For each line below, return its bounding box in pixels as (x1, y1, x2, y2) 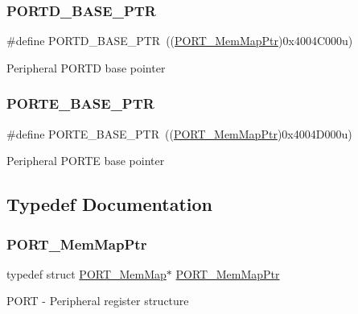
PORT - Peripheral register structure (6, 292, 189, 309)
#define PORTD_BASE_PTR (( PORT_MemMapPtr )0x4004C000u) (6, 32, 353, 49)
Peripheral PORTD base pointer (6, 59, 166, 76)
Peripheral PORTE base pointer (6, 152, 165, 169)
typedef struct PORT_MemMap (6, 265, 167, 282)
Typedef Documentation (6, 192, 212, 217)
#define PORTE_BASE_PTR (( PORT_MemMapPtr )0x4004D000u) (6, 125, 352, 142)
